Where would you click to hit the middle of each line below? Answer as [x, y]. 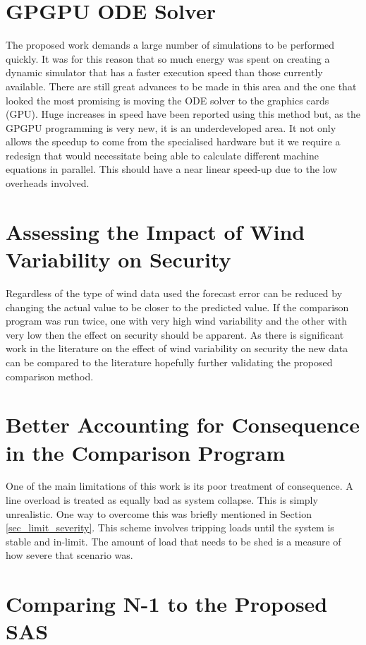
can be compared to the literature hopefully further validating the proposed [169, 362]
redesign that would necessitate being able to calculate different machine [162, 155]
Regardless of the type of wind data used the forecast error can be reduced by [174, 293]
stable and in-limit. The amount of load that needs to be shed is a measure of [173, 541]
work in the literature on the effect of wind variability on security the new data [177, 348]
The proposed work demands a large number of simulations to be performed [170, 45]
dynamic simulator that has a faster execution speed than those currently [164, 72]
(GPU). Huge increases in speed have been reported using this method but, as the [183, 114]
